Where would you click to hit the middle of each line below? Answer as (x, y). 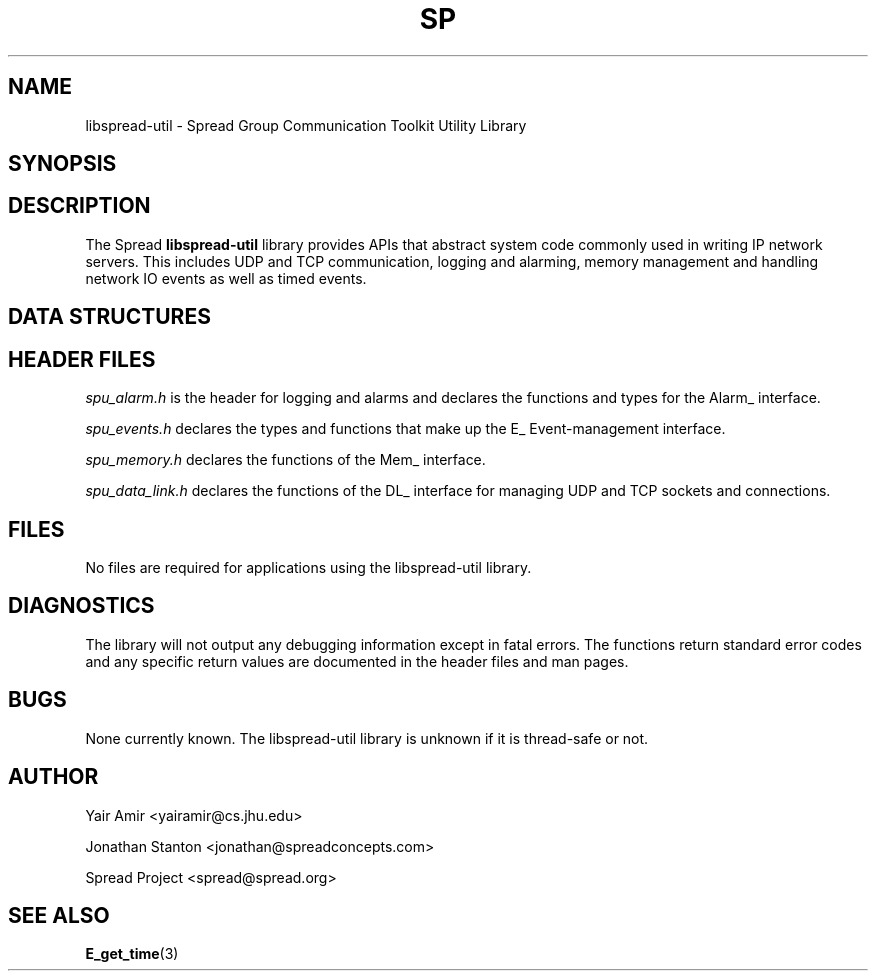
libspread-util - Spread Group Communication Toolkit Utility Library (306, 125)
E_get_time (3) (132, 954)
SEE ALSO (59, 915)
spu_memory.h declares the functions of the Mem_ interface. (285, 460)
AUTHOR (53, 777)
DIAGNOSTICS (81, 606)
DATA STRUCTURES (109, 317)
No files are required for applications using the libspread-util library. (308, 567)
